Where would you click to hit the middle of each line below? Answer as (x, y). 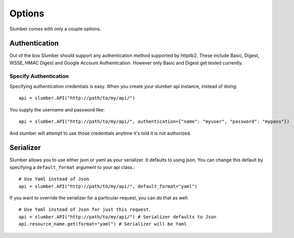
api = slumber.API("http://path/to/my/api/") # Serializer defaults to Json (118, 217)
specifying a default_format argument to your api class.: (72, 167)
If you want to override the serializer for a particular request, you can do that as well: (99, 198)
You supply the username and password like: (57, 109)
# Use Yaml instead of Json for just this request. (85, 210)
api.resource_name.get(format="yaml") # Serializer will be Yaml (103, 224)
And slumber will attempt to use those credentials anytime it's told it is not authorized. (100, 133)
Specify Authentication (39, 76)
